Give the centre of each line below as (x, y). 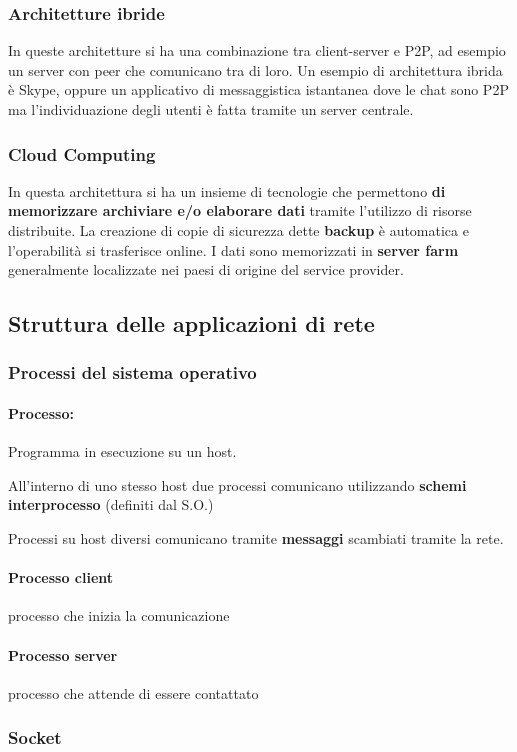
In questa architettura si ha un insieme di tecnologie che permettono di (227, 190)
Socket (35, 737)
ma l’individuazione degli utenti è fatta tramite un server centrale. (211, 109)
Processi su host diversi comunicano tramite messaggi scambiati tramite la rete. (256, 537)
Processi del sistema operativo (132, 372)
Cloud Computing (82, 153)
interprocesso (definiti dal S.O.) (111, 504)
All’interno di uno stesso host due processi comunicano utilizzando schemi (237, 484)
